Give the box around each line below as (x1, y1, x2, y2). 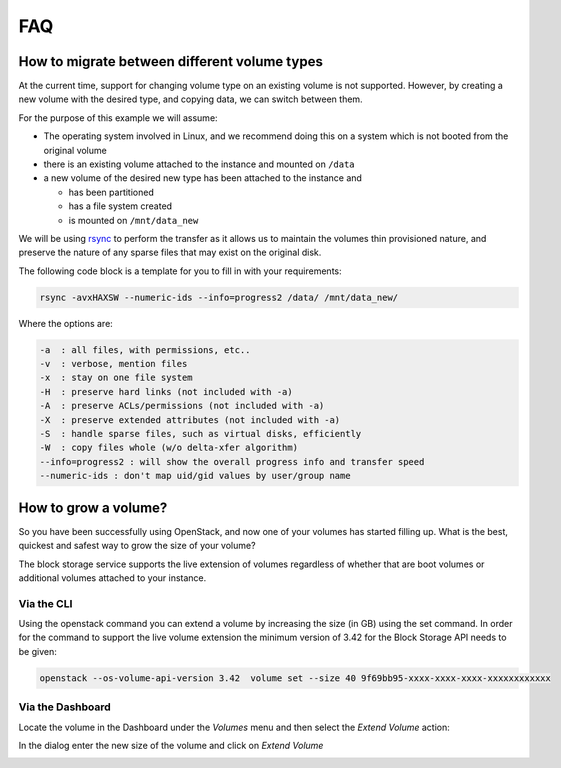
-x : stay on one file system (39, 372, 194, 384)
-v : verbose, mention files (39, 358, 188, 370)
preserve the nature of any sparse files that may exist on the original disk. (18, 246, 322, 259)
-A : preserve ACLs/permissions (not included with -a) (39, 400, 325, 412)
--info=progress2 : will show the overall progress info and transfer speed (39, 456, 425, 467)
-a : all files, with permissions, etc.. (39, 344, 251, 355)
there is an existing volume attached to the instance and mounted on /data (43, 158, 355, 170)
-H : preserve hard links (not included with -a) (39, 386, 294, 397)
